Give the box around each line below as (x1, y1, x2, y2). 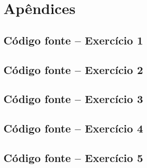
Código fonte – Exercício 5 (3, 149, 144, 165)
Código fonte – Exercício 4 (3, 120, 144, 136)
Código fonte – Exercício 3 (3, 91, 144, 106)
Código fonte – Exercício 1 (3, 32, 144, 47)
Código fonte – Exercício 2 (3, 61, 144, 77)
